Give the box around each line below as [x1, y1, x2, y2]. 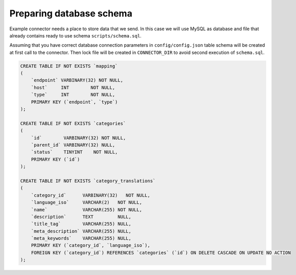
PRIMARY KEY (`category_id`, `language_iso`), [31, 243, 151, 248]
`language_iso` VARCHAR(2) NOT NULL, [31, 200, 142, 205]
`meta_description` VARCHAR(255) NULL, [31, 228, 132, 234]
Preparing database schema [9, 8, 133, 19]
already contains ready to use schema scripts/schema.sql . [9, 32, 142, 38]
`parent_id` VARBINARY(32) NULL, [31, 142, 115, 148]
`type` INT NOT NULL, [31, 92, 115, 97]
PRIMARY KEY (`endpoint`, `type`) [31, 99, 118, 105]
